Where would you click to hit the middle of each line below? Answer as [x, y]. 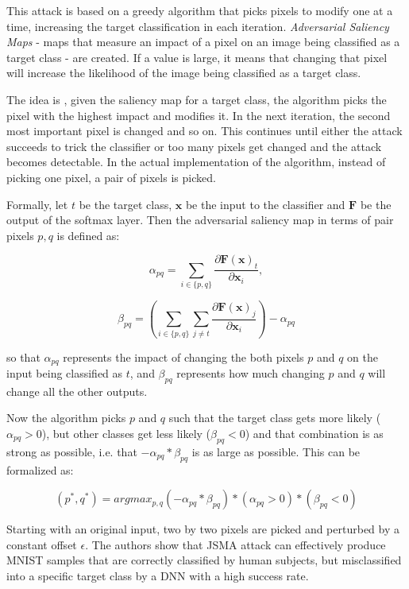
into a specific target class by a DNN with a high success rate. [158, 575]
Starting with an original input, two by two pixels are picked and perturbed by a [203, 529]
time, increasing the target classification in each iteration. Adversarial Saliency [198, 26]
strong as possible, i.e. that [72, 451]
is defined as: [88, 235]
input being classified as [65, 373]
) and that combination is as [314, 434]
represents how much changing [251, 373]
